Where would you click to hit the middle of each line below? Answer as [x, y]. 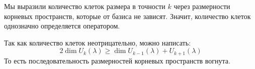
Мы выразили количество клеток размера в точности [85, 6]
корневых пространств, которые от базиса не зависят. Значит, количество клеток [127, 16]
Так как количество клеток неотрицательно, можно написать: [97, 42]
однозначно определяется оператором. [62, 26]
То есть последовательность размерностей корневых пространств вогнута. [117, 60]
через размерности [202, 6]
